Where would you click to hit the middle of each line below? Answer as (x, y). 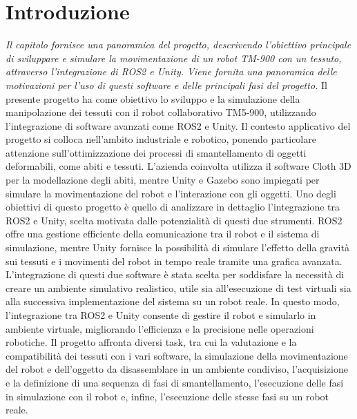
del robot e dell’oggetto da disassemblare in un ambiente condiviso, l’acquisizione (177, 369)
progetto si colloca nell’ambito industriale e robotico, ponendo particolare (161, 139)
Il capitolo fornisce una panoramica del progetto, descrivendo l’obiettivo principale (178, 45)
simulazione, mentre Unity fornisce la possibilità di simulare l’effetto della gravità (177, 247)
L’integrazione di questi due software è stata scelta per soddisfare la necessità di (175, 274)
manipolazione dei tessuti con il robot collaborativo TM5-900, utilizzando (161, 112)
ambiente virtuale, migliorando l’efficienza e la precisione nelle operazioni (160, 328)
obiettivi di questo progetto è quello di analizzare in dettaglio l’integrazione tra (173, 207)
